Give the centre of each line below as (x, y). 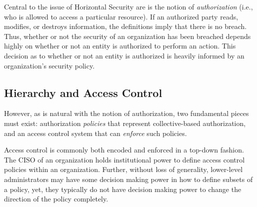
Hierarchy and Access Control (83, 92)
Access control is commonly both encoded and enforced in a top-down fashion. (124, 150)
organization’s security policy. (49, 65)
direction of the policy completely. (56, 199)
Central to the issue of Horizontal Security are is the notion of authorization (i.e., (128, 6)
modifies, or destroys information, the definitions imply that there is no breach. (125, 26)
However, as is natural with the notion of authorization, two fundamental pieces (126, 113)
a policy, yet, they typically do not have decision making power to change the (123, 189)
